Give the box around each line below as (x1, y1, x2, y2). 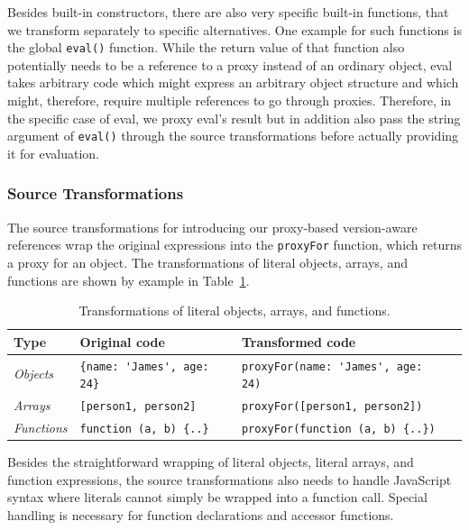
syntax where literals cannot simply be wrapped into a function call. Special (7, 488, 428, 507)
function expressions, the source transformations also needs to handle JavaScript (7, 470, 452, 489)
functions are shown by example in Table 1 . (7, 270, 250, 289)
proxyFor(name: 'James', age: (241, 360, 423, 373)
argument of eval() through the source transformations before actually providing (7, 126, 459, 145)
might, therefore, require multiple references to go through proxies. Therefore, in (7, 91, 452, 110)
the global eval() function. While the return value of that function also (7, 38, 405, 57)
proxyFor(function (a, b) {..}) (241, 423, 436, 436)
